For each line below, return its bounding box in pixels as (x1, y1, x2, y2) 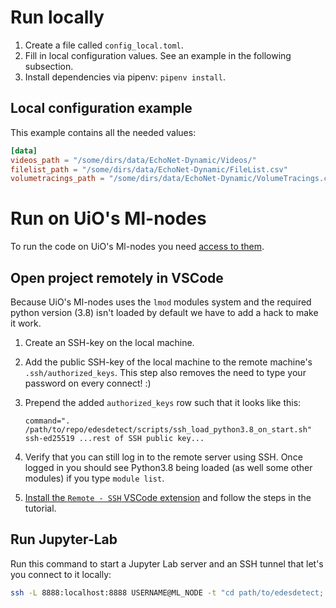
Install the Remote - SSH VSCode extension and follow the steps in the (24, 492, 312, 503)
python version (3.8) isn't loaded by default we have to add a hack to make (10, 307, 319, 318)
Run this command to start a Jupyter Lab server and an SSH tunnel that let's (10, 557, 324, 570)
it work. (10, 317, 42, 329)
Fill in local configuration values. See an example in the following (24, 49, 292, 61)
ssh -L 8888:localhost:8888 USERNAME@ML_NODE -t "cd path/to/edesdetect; (10, 587, 325, 598)
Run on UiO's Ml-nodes (10, 207, 207, 230)
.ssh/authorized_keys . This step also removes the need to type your (24, 367, 307, 378)
